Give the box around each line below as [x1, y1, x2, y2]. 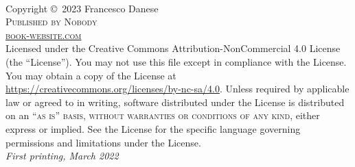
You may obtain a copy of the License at [5, 68, 176, 82]
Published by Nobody [5, 14, 98, 29]
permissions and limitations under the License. [5, 135, 201, 149]
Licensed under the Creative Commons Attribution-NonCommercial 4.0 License [5, 41, 341, 55]
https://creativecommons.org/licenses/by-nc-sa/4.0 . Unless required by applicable [5, 81, 350, 96]
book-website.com [5, 27, 82, 42]
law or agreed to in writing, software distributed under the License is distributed [5, 94, 345, 109]
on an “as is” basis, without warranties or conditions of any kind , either [5, 108, 320, 123]
